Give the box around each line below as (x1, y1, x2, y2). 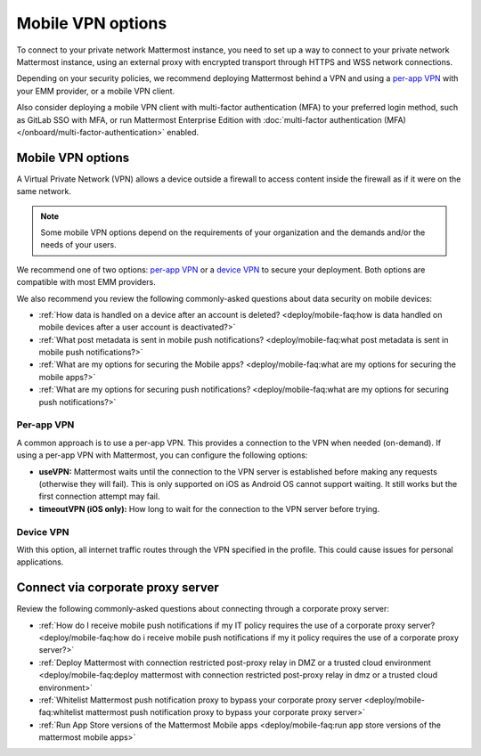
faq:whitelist (38, 707, 84, 718)
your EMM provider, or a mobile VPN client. (16, 85, 175, 96)
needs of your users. (40, 240, 118, 250)
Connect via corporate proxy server (16, 580, 219, 596)
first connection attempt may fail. (38, 491, 160, 502)
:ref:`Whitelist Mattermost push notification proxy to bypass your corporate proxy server (38, 695, 363, 705)
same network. (16, 186, 71, 197)
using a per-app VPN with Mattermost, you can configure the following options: (16, 450, 308, 460)
